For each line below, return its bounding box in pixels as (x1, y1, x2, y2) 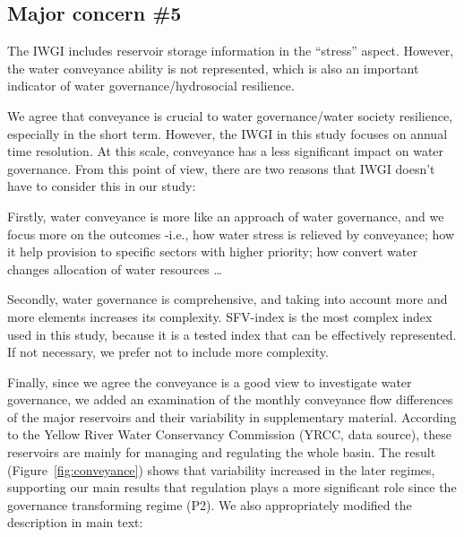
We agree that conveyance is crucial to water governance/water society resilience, (7, 106, 452, 125)
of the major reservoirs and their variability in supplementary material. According (7, 407, 457, 426)
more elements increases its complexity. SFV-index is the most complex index (7, 307, 433, 325)
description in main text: (7, 513, 143, 532)
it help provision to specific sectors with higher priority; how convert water (7, 242, 417, 261)
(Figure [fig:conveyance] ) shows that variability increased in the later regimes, (7, 460, 435, 479)
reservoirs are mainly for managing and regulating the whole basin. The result (7, 443, 436, 462)
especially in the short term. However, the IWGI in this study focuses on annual (7, 124, 448, 143)
